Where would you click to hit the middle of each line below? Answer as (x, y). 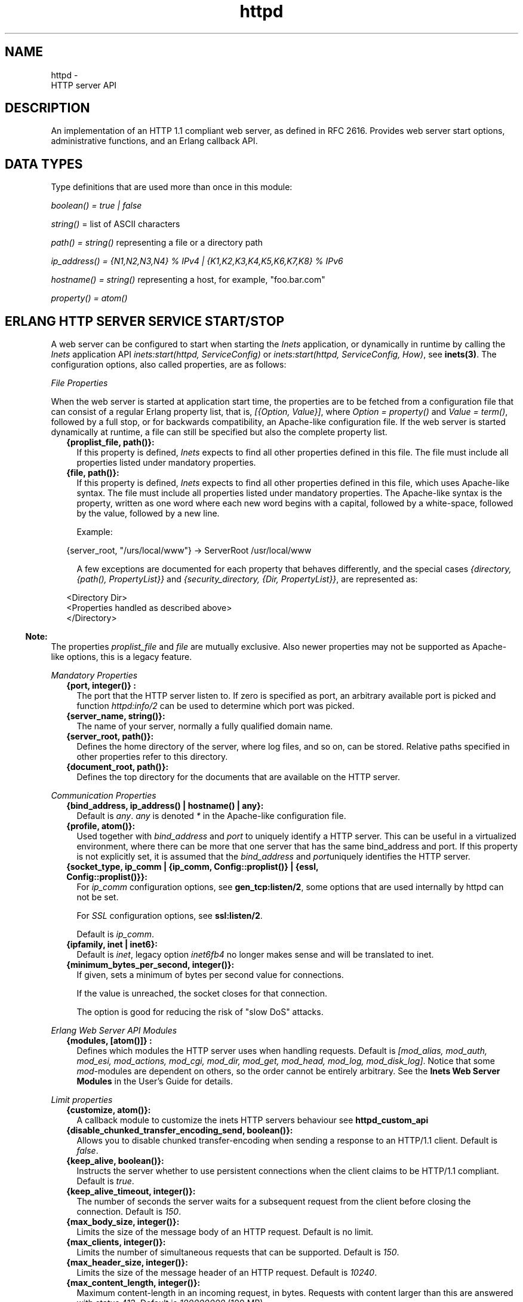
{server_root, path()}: (110, 736)
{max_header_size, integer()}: (127, 1263)
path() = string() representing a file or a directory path (157, 243)
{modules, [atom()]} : (109, 1041)
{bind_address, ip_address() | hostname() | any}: (165, 806)
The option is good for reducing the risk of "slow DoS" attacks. (200, 1012)
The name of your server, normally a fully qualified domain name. (205, 726)
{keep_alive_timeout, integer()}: (131, 1191)
